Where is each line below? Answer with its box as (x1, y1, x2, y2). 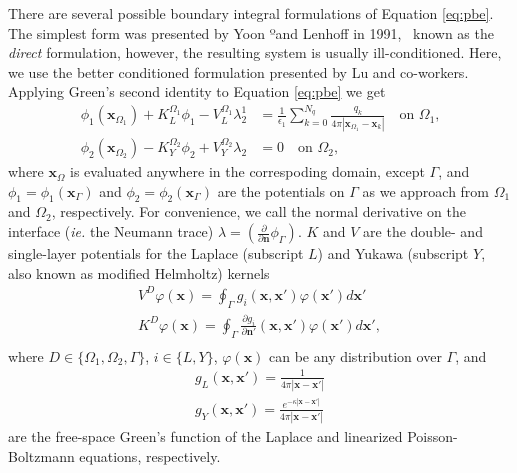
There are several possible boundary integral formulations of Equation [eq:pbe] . (8, 3, 494, 23)
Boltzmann (8, 445, 75, 466)
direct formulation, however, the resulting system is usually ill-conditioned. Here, (8, 42, 502, 63)
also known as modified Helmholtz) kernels (8, 262, 270, 283)
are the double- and (363, 221, 483, 242)
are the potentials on (217, 180, 345, 201)
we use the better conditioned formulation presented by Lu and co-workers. (8, 61, 469, 82)
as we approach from (362, 180, 490, 201)
